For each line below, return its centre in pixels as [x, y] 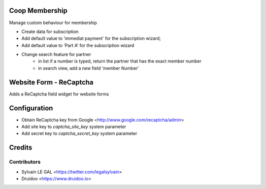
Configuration [31, 108]
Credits [21, 148]
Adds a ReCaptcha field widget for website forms [59, 94]
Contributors [25, 162]
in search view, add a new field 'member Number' [89, 68]
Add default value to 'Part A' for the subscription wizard [78, 45]
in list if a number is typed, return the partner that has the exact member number [120, 61]
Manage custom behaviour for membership [53, 23]
